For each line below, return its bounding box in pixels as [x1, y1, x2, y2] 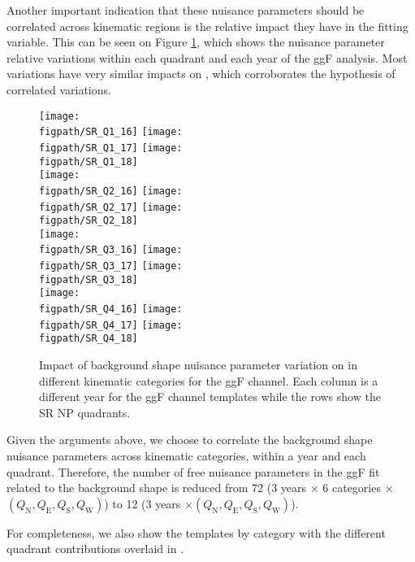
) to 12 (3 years [104, 494, 181, 512]
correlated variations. [6, 81, 111, 98]
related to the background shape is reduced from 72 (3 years [6, 479, 307, 496]
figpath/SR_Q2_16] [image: [39, 185, 183, 197]
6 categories [322, 479, 381, 496]
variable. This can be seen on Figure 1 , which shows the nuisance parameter [6, 33, 385, 50]
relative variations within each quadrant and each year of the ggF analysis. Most [6, 49, 408, 66]
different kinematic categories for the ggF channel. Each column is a [39, 372, 378, 389]
